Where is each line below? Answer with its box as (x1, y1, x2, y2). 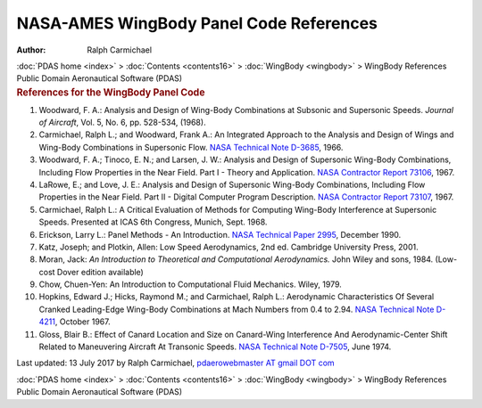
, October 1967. (54, 316, 111, 327)
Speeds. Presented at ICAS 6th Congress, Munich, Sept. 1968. (38, 216, 268, 227)
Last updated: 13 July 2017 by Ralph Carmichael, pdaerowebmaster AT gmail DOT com (16, 357, 335, 369)
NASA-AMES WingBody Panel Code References (16, 13, 378, 33)
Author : (16, 45, 46, 55)
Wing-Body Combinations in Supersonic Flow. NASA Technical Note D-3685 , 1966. (38, 142, 344, 152)
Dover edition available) (56, 266, 145, 277)
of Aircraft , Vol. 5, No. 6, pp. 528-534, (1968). (38, 117, 206, 127)
